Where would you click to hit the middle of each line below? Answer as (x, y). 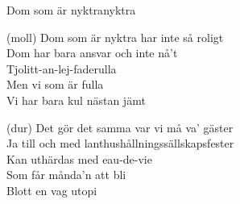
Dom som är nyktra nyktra (71, 10)
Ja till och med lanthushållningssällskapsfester (120, 143)
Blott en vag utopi (52, 190)
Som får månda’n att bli (66, 175)
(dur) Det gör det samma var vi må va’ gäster (120, 127)
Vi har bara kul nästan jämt (76, 100)
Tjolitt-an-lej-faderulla (62, 68)
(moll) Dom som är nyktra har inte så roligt (115, 37)
